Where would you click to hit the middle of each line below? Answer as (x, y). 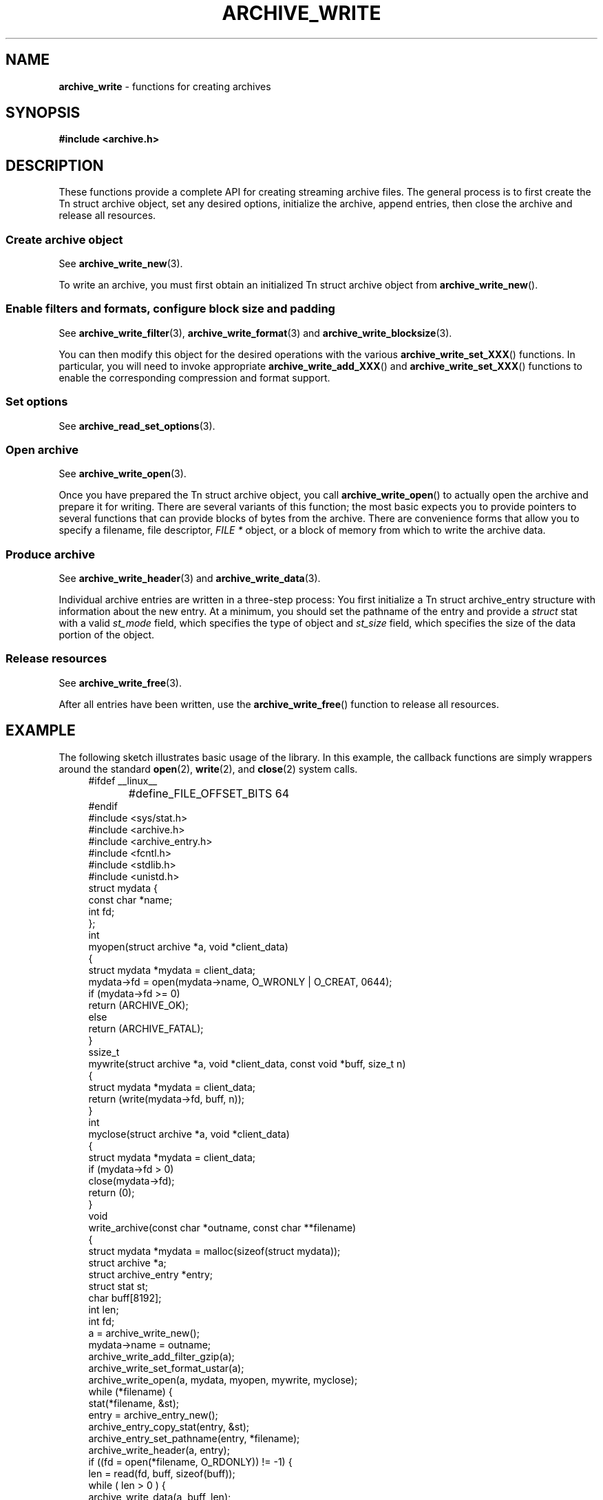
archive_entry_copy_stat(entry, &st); (169, 1426)
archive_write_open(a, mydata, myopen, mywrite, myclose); (223, 1379)
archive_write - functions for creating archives (165, 86)
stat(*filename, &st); (134, 1403)
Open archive (42, 449)
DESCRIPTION (55, 165)
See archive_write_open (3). (123, 474)
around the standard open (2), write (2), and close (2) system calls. (208, 769)
